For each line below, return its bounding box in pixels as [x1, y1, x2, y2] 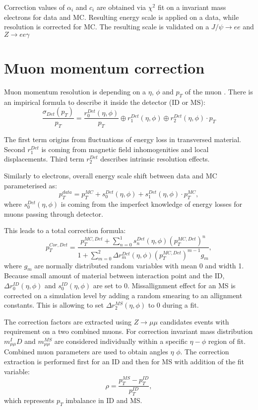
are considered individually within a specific [54, 335, 188, 346]
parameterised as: [4, 180, 57, 190]
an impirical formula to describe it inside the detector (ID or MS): [4, 96, 205, 107]
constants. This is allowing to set [4, 300, 104, 310]
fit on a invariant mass [157, 2, 226, 12]
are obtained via [96, 2, 146, 12]
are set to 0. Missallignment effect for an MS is [93, 280, 236, 291]
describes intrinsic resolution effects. [100, 154, 210, 164]
